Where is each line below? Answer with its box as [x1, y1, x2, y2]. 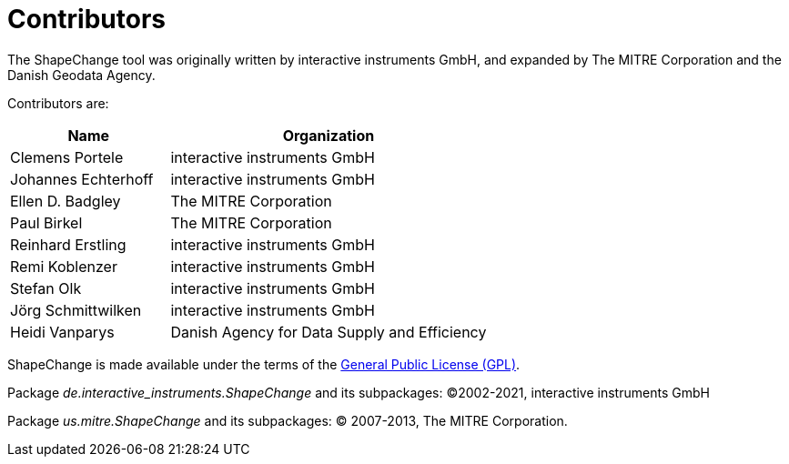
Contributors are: [7, 95, 109, 111]
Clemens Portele [10, 147, 124, 166]
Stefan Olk [10, 278, 82, 298]
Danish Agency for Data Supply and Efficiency [170, 322, 487, 341]
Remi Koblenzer [10, 257, 117, 276]
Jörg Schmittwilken [10, 300, 142, 319]
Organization [282, 126, 375, 145]
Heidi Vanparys [10, 322, 115, 341]
